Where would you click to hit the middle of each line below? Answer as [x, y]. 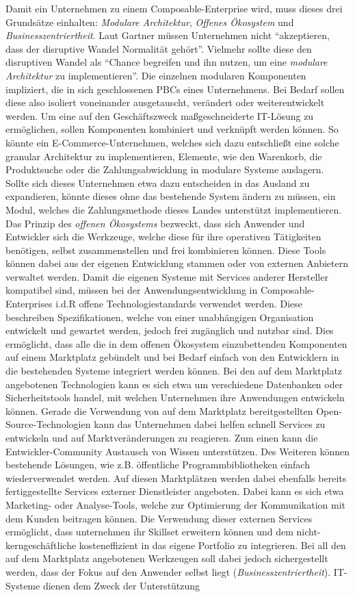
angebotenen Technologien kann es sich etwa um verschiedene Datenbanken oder [174, 384]
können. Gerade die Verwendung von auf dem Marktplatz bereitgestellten [159, 410]
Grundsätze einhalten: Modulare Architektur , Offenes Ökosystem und [150, 22]
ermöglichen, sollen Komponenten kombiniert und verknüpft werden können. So [172, 129]
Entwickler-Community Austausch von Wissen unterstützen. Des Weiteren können [178, 451]
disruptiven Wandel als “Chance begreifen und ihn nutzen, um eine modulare [167, 62]
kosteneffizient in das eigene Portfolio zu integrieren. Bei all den [212, 545]
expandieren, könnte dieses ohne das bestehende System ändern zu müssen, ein [171, 196]
